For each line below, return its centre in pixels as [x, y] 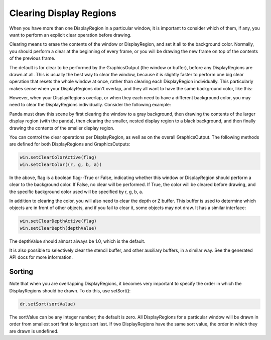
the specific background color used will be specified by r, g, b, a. [76, 192]
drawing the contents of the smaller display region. [62, 128]
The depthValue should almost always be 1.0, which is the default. [77, 241]
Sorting [21, 272]
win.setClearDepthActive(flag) [58, 221]
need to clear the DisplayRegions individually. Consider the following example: [90, 105]
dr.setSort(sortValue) [48, 304]
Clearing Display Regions [63, 13]
